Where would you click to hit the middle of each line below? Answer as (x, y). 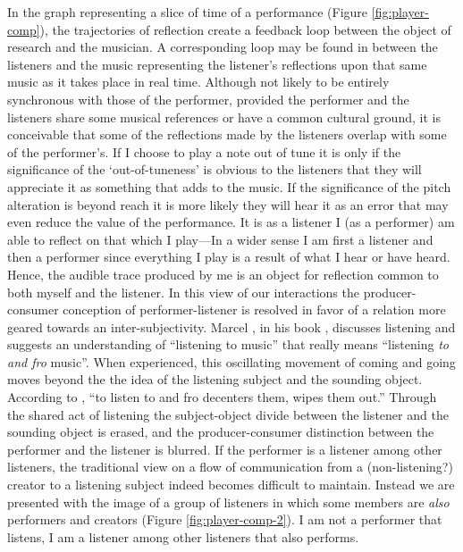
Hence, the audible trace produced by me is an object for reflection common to (223, 274)
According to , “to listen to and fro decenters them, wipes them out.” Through (222, 397)
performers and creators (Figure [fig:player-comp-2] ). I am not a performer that (225, 519)
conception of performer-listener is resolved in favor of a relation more (254, 309)
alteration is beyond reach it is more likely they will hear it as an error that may (228, 204)
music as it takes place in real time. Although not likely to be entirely (198, 82)
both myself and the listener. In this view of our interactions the (183, 292)
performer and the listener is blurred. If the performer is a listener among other (225, 449)
